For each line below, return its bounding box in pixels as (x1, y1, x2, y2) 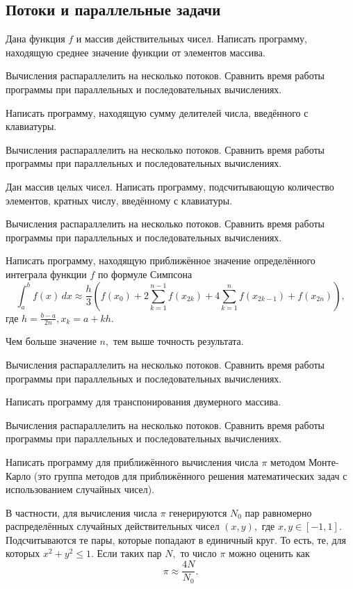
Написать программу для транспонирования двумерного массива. (6, 394, 281, 409)
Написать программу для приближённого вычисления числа (6, 454, 258, 469)
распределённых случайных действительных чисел (6, 519, 220, 533)
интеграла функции (6, 266, 87, 281)
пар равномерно (245, 505, 312, 519)
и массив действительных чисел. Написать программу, (76, 31, 307, 46)
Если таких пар (97, 546, 162, 560)
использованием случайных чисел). (6, 482, 155, 497)
